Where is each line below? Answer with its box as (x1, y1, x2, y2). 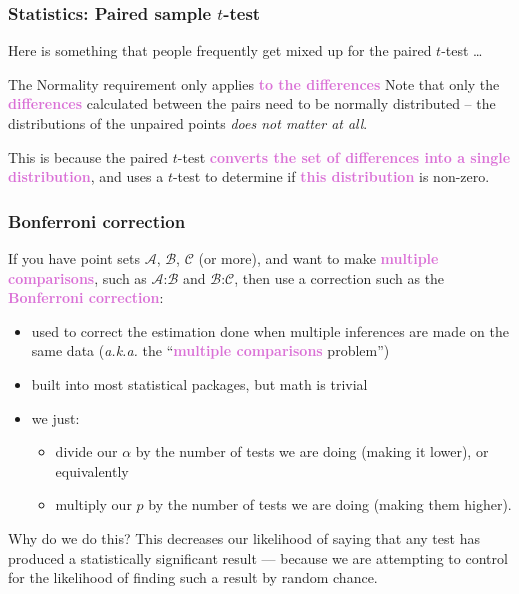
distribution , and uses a (8, 166, 164, 187)
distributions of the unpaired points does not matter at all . (8, 113, 368, 133)
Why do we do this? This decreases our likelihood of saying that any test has (8, 527, 480, 548)
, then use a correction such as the (234, 267, 445, 288)
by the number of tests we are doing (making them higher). (148, 494, 512, 515)
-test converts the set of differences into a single (177, 146, 511, 167)
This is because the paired (8, 146, 169, 167)
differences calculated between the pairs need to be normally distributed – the (8, 93, 496, 114)
